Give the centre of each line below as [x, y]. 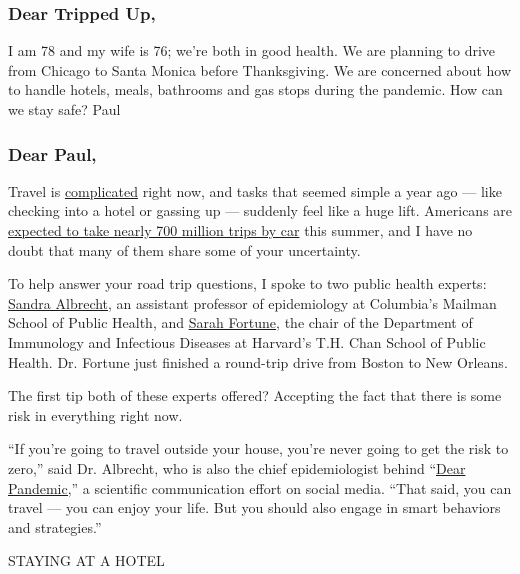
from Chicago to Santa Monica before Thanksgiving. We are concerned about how [260, 69]
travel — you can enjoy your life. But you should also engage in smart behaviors [254, 507]
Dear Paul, [52, 153]
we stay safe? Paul [64, 109]
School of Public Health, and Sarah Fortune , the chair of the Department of [240, 322]
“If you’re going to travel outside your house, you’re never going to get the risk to [258, 448]
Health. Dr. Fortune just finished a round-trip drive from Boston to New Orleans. [258, 361]
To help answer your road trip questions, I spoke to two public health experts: [247, 283]
